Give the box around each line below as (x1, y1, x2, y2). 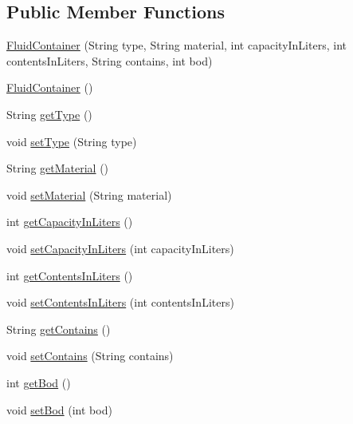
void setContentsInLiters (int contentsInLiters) (6, 294, 234, 311)
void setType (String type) (6, 133, 137, 149)
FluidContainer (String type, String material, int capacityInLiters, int (6, 37, 347, 53)
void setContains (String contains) (6, 347, 174, 364)
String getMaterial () (6, 160, 109, 176)
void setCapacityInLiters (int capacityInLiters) (6, 240, 234, 256)
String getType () (6, 105, 92, 122)
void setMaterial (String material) (6, 186, 172, 203)
